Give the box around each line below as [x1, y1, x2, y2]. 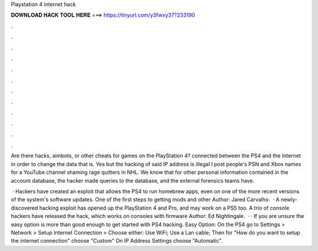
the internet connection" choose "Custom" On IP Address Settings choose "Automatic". [11, 237, 223, 245]
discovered [11, 204, 38, 212]
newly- [280, 196, 297, 203]
